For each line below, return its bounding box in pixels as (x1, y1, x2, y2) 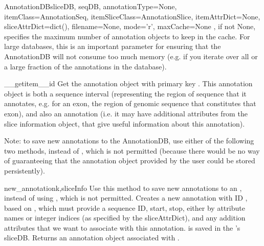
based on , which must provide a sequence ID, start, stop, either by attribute (4, 202, 245, 213)
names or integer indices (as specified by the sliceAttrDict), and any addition (4, 212, 246, 223)
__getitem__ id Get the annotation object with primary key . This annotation (4, 78, 253, 89)
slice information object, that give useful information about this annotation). (4, 118, 245, 129)
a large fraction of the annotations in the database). (4, 61, 167, 71)
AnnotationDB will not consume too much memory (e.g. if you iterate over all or (4, 51, 258, 61)
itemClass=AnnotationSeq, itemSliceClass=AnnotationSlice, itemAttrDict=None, (4, 11, 260, 21)
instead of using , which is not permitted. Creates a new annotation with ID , (4, 192, 248, 203)
